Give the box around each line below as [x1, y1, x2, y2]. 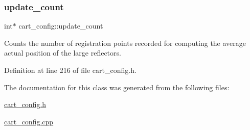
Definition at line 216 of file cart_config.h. [4, 65, 137, 75]
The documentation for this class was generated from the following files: [4, 82, 230, 92]
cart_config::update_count [18, 20, 103, 31]
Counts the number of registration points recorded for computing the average [4, 37, 246, 48]
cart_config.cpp [4, 116, 54, 126]
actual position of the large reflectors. [4, 47, 121, 58]
